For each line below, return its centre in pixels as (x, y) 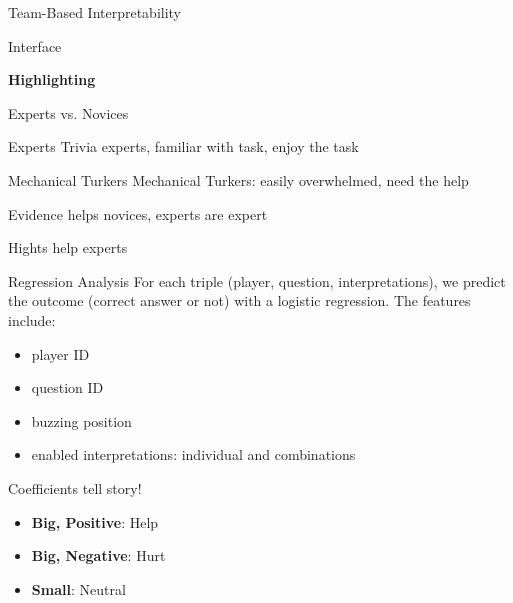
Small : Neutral (78, 588)
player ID (60, 353)
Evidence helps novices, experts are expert (138, 213)
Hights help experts (68, 247)
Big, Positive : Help (95, 521)
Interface (35, 45)
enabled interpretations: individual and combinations (193, 454)
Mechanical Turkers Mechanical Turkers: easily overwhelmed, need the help (238, 179)
